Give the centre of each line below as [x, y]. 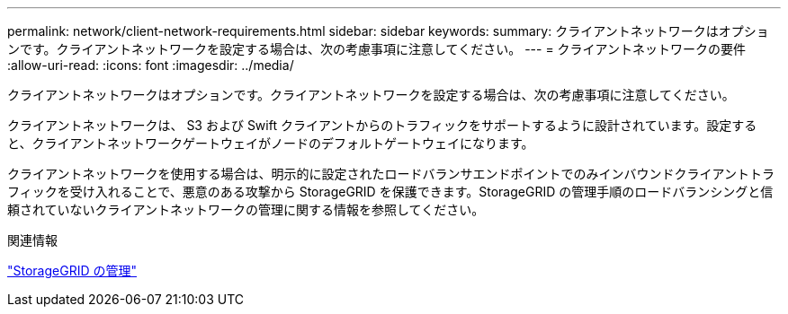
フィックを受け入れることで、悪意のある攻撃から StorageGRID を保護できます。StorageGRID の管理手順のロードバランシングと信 [390, 192]
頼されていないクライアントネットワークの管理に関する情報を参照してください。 [246, 209]
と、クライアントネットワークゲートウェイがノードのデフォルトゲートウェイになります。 [271, 143]
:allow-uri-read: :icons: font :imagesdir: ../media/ [151, 65]
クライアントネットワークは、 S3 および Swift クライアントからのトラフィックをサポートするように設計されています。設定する [382, 125]
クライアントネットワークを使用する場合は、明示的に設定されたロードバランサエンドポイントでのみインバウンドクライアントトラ [391, 174]
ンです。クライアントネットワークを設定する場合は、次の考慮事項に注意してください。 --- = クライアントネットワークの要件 [377, 49]
